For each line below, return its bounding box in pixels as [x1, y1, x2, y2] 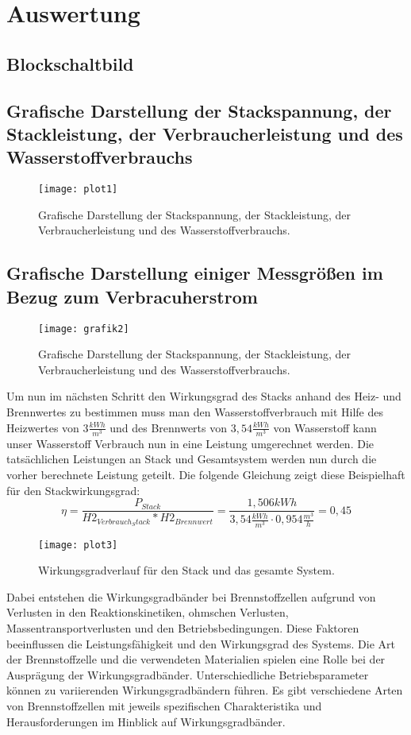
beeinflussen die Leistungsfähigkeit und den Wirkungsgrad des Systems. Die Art [6, 635, 395, 652]
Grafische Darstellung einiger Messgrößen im [6, 261, 383, 285]
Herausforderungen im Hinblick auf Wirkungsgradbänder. [6, 713, 286, 729]
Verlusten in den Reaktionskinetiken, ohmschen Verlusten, [6, 604, 289, 621]
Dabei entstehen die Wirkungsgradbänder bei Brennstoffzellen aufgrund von [6, 588, 376, 605]
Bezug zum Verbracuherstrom [6, 284, 258, 308]
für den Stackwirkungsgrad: [6, 482, 140, 498]
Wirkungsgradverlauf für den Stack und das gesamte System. [38, 562, 335, 578]
